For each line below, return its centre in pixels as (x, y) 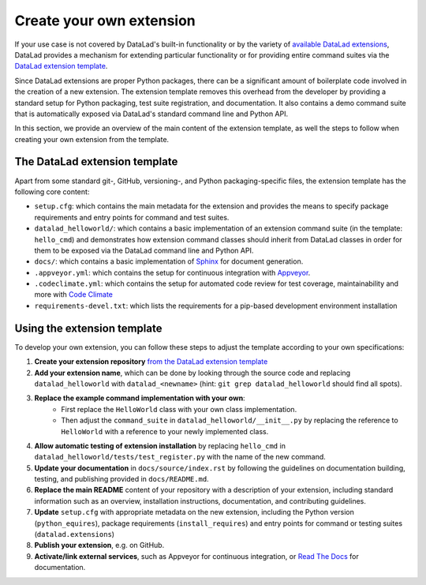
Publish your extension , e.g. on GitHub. (99, 546)
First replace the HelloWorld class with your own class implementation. (179, 409)
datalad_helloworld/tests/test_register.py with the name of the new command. (180, 457)
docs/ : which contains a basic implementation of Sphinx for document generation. (169, 261)
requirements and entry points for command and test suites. (132, 217)
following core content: (52, 191)
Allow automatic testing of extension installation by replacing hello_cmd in (160, 445)
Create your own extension (105, 21)
